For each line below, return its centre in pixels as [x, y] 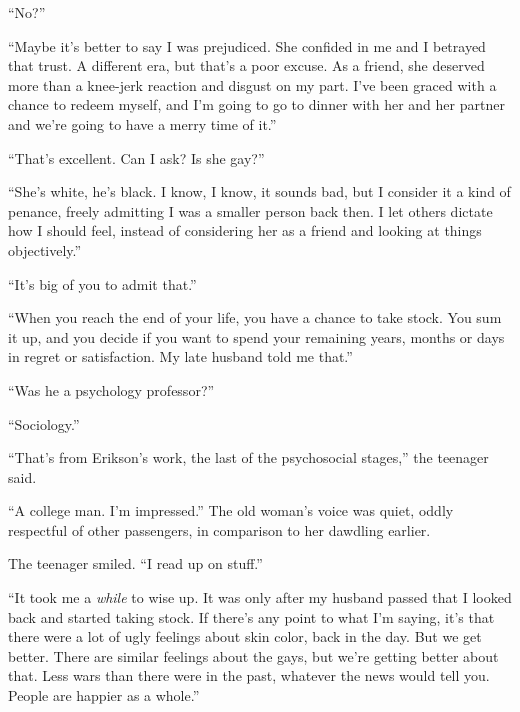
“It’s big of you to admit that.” [102, 283]
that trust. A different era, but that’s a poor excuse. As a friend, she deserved [246, 65]
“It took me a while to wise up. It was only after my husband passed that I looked [260, 597]
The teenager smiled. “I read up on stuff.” [135, 563]
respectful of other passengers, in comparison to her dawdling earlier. [219, 529]
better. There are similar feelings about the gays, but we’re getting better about [253, 655]
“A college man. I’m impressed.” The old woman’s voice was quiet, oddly [231, 510]
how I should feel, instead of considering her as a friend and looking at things [245, 230]
